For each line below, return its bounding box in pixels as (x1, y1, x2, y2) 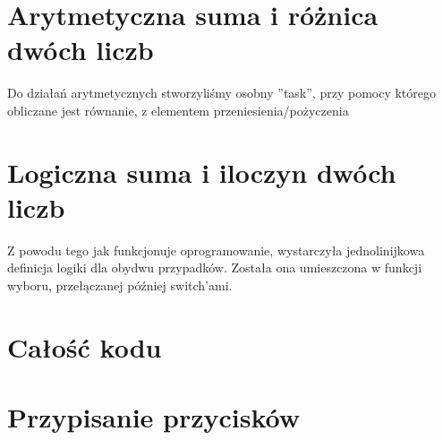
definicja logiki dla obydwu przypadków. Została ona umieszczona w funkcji (7, 258, 422, 277)
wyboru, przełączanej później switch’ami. (7, 276, 233, 294)
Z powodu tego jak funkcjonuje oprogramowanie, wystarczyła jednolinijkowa (7, 240, 425, 259)
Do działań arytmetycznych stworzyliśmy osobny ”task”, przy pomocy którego (7, 83, 436, 102)
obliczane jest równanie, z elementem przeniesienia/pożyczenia (7, 100, 349, 119)
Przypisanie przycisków (7, 399, 301, 436)
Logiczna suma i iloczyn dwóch (7, 153, 396, 190)
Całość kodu (7, 328, 162, 365)
